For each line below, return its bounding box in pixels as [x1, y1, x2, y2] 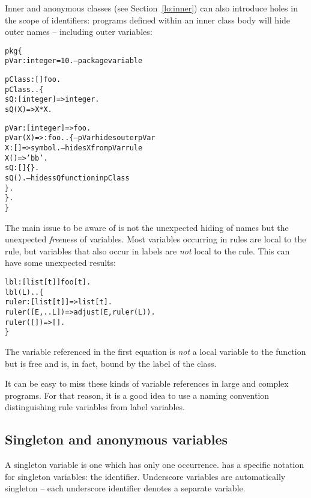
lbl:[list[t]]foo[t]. [5, 278, 91, 286]
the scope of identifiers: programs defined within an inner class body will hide [5, 13, 291, 26]
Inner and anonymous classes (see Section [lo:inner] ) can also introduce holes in [5, 2, 298, 14]
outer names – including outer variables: [5, 25, 152, 38]
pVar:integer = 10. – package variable [5, 57, 143, 66]
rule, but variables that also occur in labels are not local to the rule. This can [5, 244, 290, 257]
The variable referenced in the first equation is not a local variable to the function [5, 345, 306, 357]
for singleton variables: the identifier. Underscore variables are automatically [5, 470, 286, 482]
